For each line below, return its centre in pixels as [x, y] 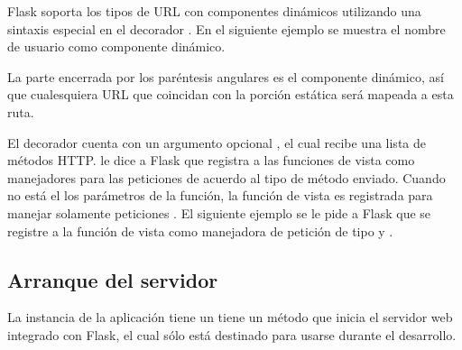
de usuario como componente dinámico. [116, 46]
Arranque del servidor [113, 279]
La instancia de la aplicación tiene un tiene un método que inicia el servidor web [230, 317]
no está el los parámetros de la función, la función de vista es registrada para [220, 195]
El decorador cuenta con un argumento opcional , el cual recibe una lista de [217, 142]
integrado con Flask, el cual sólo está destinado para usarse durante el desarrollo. [232, 334]
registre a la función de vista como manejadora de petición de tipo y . [200, 230]
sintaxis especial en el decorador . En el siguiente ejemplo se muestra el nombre [226, 28]
